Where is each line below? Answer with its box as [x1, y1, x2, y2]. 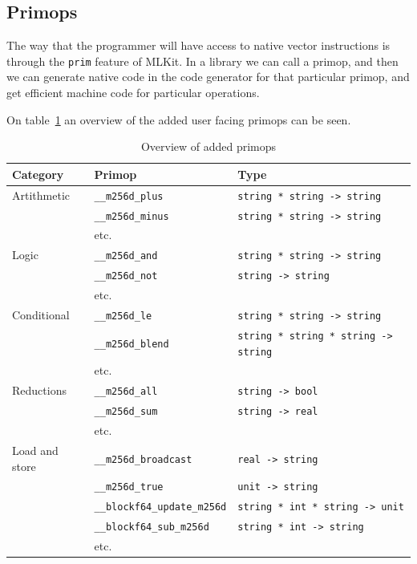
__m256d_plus [94, 190, 164, 202]
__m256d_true [94, 481, 164, 493]
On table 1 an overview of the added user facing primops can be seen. [6, 111, 351, 128]
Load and [12, 441, 59, 458]
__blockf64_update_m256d [94, 501, 227, 513]
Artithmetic [12, 186, 70, 203]
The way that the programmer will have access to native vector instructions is [6, 37, 391, 54]
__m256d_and [94, 250, 158, 262]
